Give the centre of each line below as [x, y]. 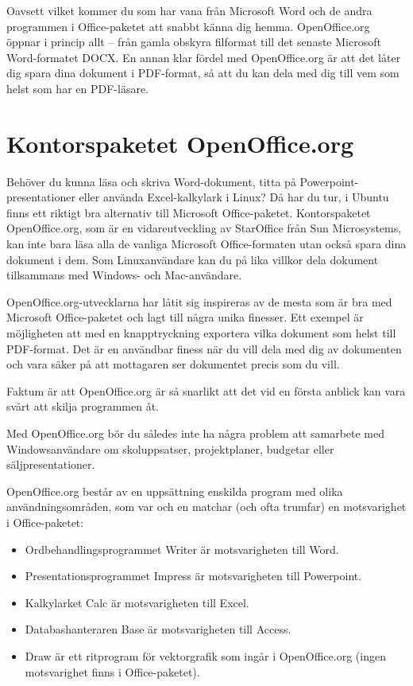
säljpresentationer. [51, 464]
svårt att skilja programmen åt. [83, 406]
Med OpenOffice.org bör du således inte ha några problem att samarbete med [196, 433]
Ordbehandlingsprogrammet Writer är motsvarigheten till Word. [182, 549]
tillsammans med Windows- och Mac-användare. [124, 275]
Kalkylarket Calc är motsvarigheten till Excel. [137, 602]
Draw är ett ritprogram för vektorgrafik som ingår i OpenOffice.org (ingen [205, 655]
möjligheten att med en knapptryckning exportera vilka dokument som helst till [201, 333]
